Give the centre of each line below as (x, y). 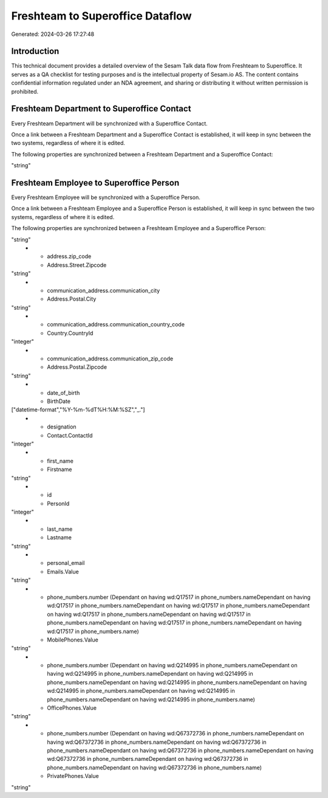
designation (62, 427)
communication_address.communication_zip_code (110, 359)
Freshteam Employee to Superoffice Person (95, 183)
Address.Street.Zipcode (77, 265)
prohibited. (25, 91)
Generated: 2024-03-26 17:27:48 (53, 34)
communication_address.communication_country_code (116, 324)
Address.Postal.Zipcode (77, 367)
